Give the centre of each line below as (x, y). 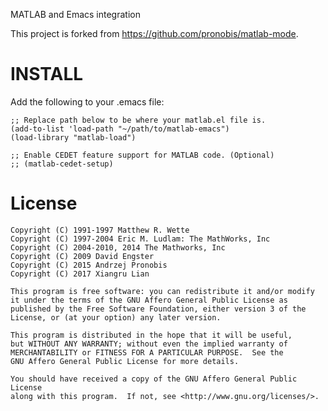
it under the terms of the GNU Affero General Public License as (149, 300)
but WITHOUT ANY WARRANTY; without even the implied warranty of (149, 344)
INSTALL (47, 74)
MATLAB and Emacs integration (75, 14)
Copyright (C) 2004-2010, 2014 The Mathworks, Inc (118, 247)
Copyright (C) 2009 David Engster (82, 256)
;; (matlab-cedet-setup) (62, 164)
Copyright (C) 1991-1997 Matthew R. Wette (100, 230)
